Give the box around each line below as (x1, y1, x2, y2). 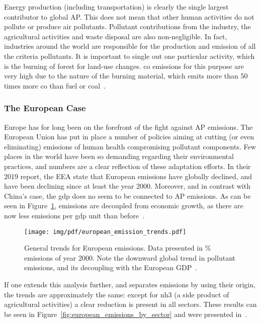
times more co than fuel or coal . (4, 80, 106, 91)
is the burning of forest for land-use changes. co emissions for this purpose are (4, 60, 244, 71)
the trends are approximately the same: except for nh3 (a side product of (4, 289, 229, 299)
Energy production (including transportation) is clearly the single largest (4, 2, 229, 12)
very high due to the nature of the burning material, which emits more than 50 (4, 70, 248, 81)
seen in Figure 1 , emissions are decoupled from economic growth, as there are (4, 200, 243, 211)
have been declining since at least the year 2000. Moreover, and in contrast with (4, 181, 250, 191)
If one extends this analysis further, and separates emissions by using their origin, (4, 279, 255, 289)
